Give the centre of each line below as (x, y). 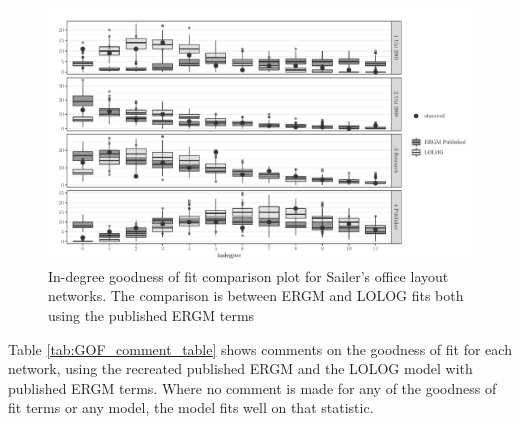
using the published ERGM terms (151, 315)
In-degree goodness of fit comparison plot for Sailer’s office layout (248, 275)
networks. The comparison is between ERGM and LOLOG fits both (256, 295)
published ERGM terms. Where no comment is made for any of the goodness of (252, 387)
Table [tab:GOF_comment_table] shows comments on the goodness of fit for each (260, 348)
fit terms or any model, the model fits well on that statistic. (191, 407)
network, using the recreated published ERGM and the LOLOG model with (240, 368)
